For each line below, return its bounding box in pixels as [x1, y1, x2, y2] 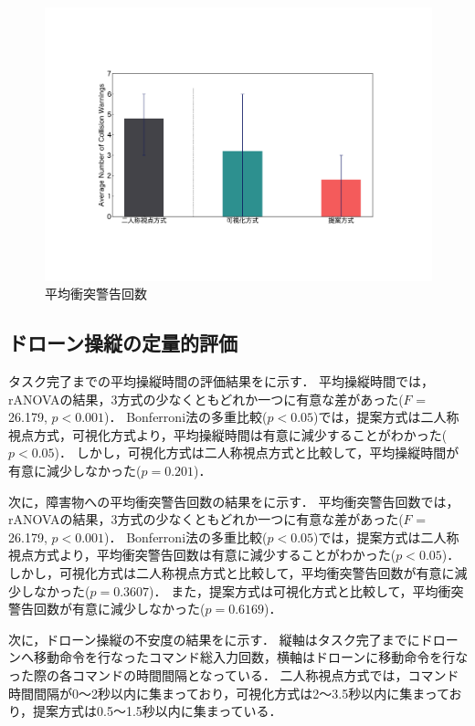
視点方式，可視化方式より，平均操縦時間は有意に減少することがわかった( [8, 425, 448, 444]
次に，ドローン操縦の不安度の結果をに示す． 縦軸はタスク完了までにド [8, 629, 433, 648]
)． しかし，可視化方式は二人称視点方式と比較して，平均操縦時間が [54, 443, 459, 462]
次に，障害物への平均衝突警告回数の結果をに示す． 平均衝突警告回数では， [8, 491, 459, 510]
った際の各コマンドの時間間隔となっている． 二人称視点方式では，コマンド [8, 665, 459, 684]
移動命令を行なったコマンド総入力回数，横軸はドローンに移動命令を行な [33, 647, 469, 667]
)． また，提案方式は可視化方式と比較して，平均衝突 [149, 581, 464, 600]
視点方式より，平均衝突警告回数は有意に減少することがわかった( [8, 545, 396, 564]
